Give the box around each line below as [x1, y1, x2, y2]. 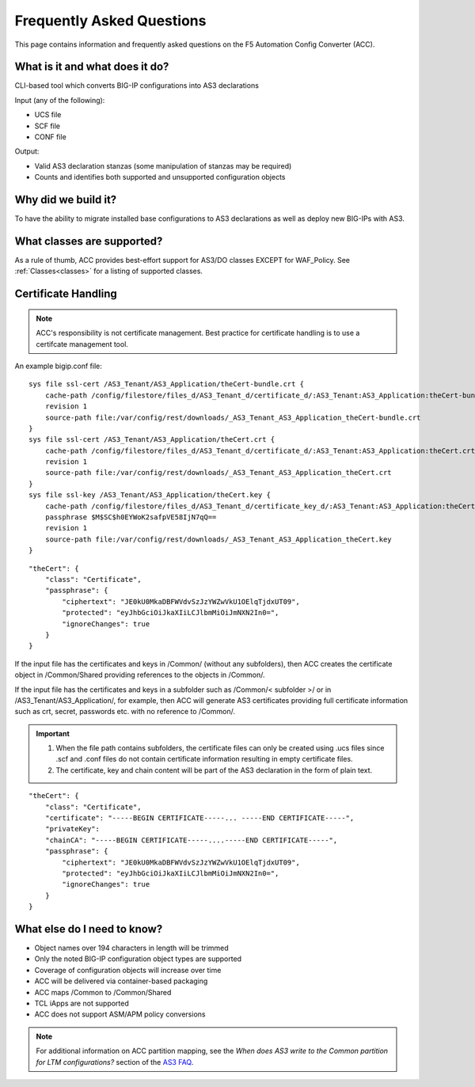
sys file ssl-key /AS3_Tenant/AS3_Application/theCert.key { [28, 491, 271, 500]
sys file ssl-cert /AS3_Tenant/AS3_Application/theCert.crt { [28, 435, 275, 444]
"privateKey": [44, 824, 101, 834]
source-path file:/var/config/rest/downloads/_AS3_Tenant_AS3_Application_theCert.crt [44, 468, 392, 477]
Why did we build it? [14, 193, 117, 206]
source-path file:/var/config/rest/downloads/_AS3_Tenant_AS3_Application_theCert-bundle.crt [44, 412, 421, 422]
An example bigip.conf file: [14, 361, 103, 371]
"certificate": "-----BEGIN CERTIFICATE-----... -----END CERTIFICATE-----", [44, 814, 355, 823]
